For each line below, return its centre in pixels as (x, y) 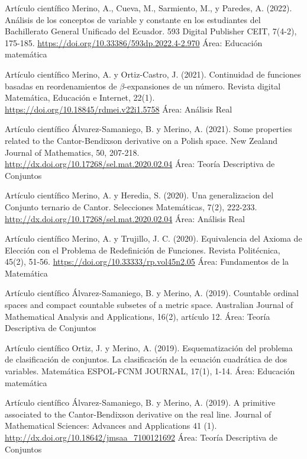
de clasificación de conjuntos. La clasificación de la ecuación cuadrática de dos (146, 359)
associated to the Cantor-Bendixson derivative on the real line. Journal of (138, 414)
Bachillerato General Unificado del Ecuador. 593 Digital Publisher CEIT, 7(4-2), (151, 31)
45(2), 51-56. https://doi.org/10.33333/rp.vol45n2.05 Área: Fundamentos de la (147, 261)
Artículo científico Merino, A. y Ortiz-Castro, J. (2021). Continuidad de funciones (153, 74)
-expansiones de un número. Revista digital (203, 86)
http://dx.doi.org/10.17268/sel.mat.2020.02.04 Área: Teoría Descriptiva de (140, 164)
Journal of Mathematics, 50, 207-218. (72, 152)
